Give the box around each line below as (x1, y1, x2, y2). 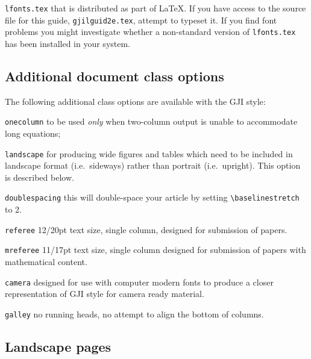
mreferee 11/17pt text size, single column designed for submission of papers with (5, 243, 306, 256)
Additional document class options (5, 66, 224, 85)
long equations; (5, 127, 61, 140)
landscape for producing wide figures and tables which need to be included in (5, 147, 293, 160)
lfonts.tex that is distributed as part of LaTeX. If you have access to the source (5, 2, 306, 14)
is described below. (5, 170, 74, 183)
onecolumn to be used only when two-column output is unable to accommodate (5, 115, 298, 128)
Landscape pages (5, 337, 112, 355)
